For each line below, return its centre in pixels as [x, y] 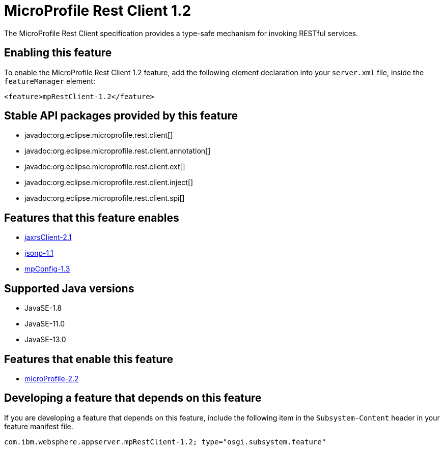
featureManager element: [50, 81]
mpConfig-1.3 [47, 269]
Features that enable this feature [89, 359]
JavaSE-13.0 [45, 340]
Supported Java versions [69, 288]
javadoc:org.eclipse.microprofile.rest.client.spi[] [105, 198]
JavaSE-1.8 [43, 308]
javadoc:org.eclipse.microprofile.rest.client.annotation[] [118, 151]
